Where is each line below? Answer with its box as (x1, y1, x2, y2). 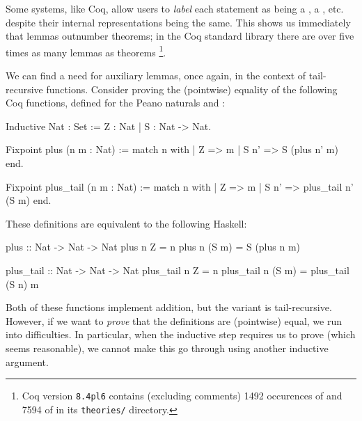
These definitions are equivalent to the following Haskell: (6, 216, 247, 230)
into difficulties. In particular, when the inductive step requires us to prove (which (6, 327, 356, 342)
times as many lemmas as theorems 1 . (6, 42, 166, 59)
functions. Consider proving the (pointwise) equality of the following (46, 81, 338, 96)
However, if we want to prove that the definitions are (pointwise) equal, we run (6, 313, 342, 328)
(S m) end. (6, 193, 52, 207)
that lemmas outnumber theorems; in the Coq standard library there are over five (6, 29, 354, 43)
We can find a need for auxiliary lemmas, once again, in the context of (6, 68, 306, 83)
